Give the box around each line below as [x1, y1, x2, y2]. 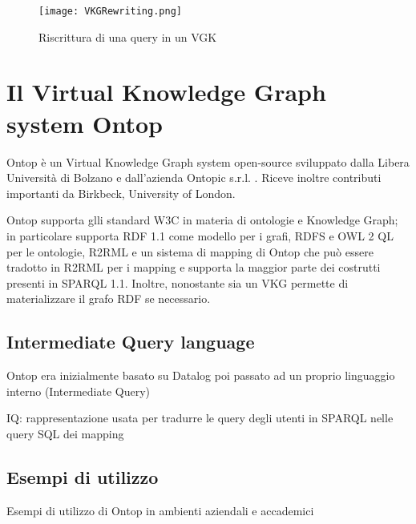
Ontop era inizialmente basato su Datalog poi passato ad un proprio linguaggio [6, 367, 395, 384]
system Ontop [6, 107, 163, 139]
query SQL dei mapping [6, 425, 124, 441]
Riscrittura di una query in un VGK [38, 28, 217, 45]
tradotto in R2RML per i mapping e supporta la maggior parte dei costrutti [6, 259, 381, 276]
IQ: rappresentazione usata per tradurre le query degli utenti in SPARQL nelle [6, 409, 394, 426]
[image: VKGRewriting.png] [38, 6, 182, 17]
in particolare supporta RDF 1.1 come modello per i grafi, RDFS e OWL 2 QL [6, 227, 394, 244]
